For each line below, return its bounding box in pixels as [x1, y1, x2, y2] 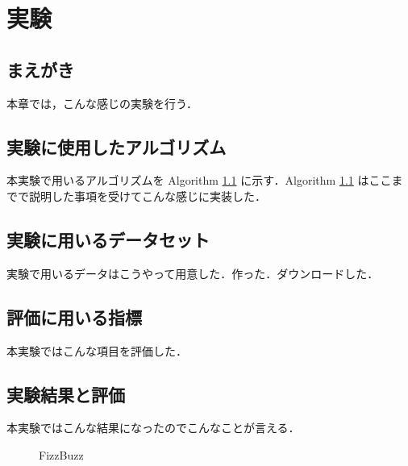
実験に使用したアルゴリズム [6, 134, 227, 159]
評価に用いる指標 [6, 304, 142, 329]
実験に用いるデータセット [6, 227, 210, 252]
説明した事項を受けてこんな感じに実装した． [28, 187, 266, 204]
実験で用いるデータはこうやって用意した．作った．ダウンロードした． [6, 264, 379, 281]
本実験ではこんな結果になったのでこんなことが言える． [6, 419, 300, 436]
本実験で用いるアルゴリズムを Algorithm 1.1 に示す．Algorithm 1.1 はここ [6, 172, 392, 189]
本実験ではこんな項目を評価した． [6, 342, 187, 359]
